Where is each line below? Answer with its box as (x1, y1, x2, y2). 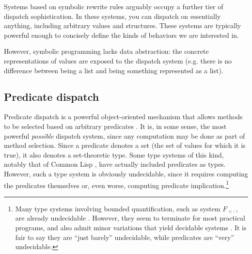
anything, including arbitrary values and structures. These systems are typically (4, 20, 241, 31)
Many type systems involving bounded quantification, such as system (15, 203, 220, 213)
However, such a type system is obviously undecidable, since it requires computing (4, 168, 248, 178)
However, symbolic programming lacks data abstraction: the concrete (4, 46, 209, 56)
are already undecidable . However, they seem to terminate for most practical (15, 213, 245, 223)
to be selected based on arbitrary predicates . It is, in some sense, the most (4, 121, 227, 131)
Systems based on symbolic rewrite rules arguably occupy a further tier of (4, 1, 223, 11)
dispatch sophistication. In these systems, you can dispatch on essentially (4, 11, 221, 21)
